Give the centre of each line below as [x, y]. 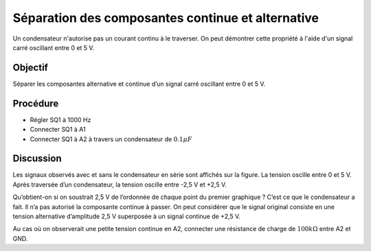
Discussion [37, 159]
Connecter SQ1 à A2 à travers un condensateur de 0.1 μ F [111, 139]
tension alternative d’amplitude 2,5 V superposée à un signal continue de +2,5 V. [126, 216]
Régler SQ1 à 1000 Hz [60, 119]
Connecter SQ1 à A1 [58, 130]
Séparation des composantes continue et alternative [166, 18]
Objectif [30, 68]
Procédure [36, 103]
